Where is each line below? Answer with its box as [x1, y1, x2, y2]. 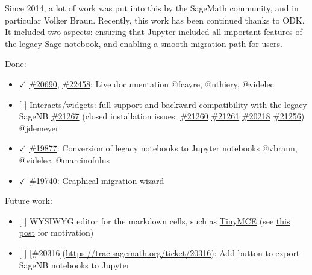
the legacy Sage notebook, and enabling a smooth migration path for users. [5, 37, 282, 49]
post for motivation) [19, 226, 94, 239]
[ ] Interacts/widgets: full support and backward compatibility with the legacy [19, 98, 307, 110]
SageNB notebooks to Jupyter [19, 258, 130, 271]
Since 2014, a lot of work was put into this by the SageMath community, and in [5, 2, 299, 14]
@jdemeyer [19, 121, 59, 134]
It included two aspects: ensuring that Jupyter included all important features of [5, 25, 302, 38]
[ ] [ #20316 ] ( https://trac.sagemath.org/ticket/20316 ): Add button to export [19, 246, 300, 259]
